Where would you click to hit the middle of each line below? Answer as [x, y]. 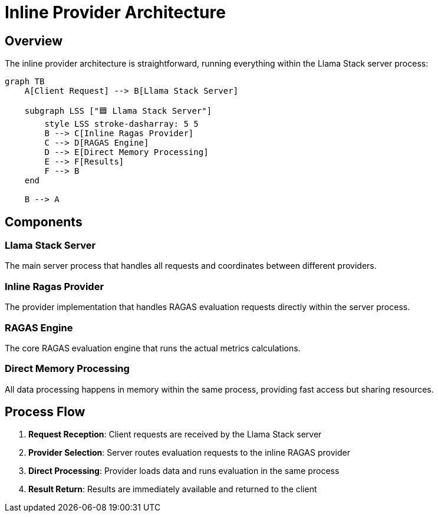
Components [44, 222]
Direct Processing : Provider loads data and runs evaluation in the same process [184, 471]
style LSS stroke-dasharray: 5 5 [121, 124]
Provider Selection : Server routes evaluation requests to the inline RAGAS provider [189, 453]
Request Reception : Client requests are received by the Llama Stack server [175, 434]
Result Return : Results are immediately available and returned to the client [173, 489]
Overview [34, 41]
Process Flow [45, 412]
